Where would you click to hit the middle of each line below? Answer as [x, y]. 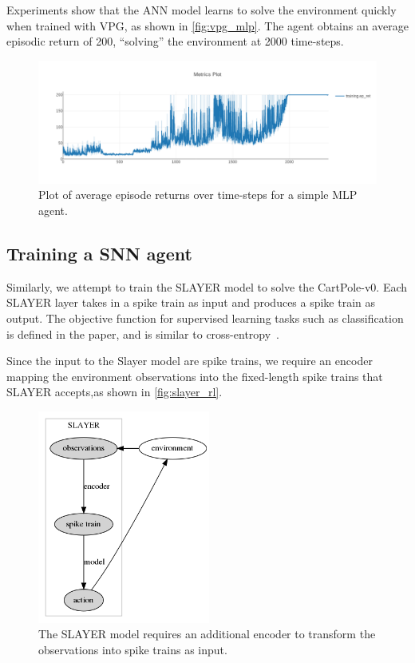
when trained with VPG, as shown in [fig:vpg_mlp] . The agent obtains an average [207, 25]
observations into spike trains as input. [133, 649]
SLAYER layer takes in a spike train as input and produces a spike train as [191, 302]
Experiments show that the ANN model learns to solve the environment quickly [202, 10]
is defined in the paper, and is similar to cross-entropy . [143, 333]
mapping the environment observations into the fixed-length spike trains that [195, 376]
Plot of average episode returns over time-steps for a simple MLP [198, 195]
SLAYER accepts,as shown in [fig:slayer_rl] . [115, 392]
